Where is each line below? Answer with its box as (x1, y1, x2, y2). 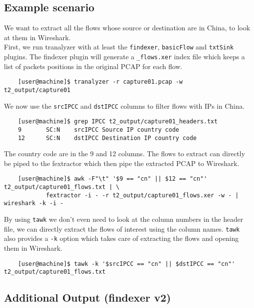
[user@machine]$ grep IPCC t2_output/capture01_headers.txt (18, 118, 218, 125)
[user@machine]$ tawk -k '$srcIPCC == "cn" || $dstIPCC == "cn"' (18, 260, 235, 267)
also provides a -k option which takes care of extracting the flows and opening (4, 233, 239, 243)
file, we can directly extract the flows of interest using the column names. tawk (4, 223, 240, 234)
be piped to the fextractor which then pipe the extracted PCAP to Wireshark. (4, 158, 239, 168)
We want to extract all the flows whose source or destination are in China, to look (4, 23, 250, 33)
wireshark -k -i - (4, 200, 64, 207)
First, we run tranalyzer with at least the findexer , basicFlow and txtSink (4, 42, 234, 52)
